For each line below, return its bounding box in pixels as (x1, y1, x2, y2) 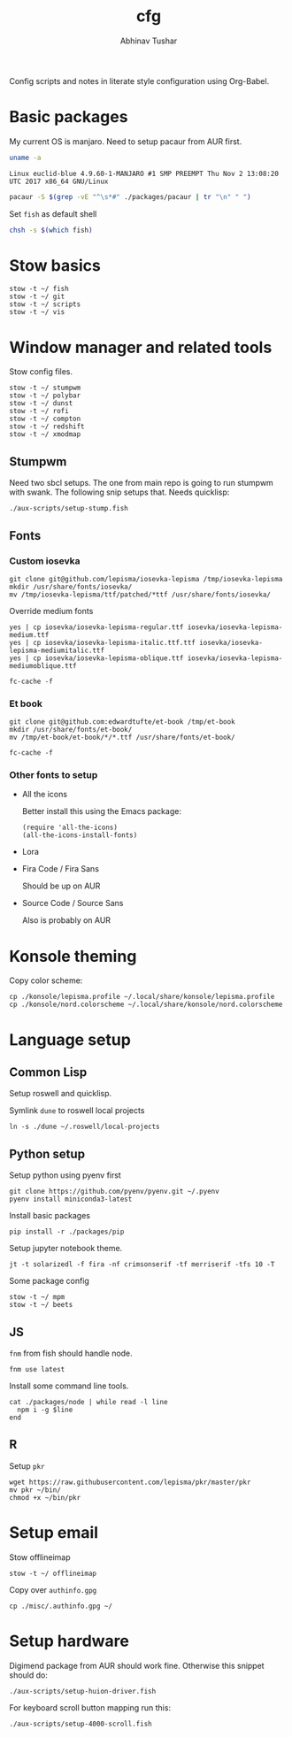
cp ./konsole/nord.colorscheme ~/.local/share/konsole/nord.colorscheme (9, 1000, 283, 1010)
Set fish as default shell (9, 208, 97, 219)
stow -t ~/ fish (9, 285, 69, 294)
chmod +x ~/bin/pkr (9, 1493, 81, 1502)
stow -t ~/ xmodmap (9, 430, 81, 439)
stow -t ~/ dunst (9, 399, 73, 408)
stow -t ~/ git (9, 292, 65, 302)
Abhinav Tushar (119, 35, 178, 46)
